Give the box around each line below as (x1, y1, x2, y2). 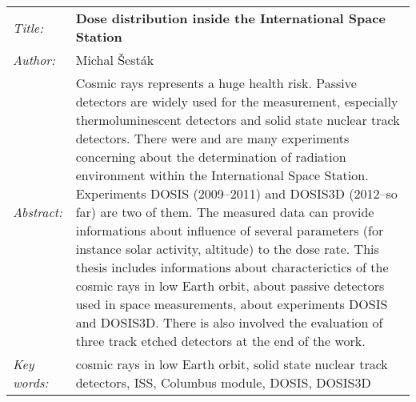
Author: (13, 50, 55, 69)
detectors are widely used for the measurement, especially (75, 92, 398, 111)
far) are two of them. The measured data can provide (75, 203, 374, 221)
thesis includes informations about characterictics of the (75, 258, 389, 276)
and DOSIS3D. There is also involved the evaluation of (75, 313, 383, 332)
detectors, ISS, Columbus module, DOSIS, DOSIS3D (75, 373, 371, 392)
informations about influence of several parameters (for (75, 221, 384, 239)
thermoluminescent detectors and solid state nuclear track (75, 111, 400, 129)
